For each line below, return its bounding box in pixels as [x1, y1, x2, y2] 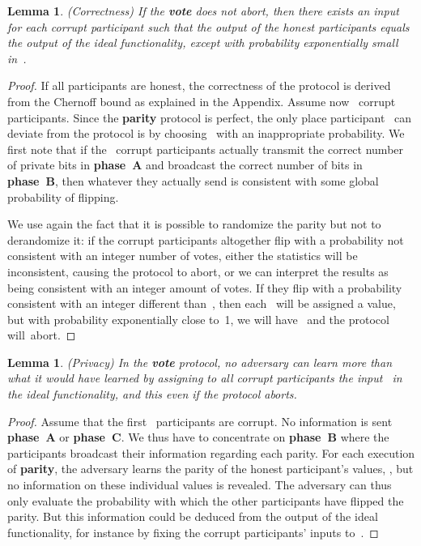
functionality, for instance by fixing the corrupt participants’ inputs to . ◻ [7, 523, 379, 540]
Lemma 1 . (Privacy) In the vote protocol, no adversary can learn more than [7, 353, 393, 370]
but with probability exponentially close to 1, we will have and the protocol [7, 310, 389, 327]
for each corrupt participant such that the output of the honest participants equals [7, 18, 410, 35]
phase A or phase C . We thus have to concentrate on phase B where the [7, 429, 389, 446]
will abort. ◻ [7, 326, 76, 343]
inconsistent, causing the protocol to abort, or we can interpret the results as [7, 262, 389, 279]
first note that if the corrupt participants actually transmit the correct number [7, 140, 404, 157]
